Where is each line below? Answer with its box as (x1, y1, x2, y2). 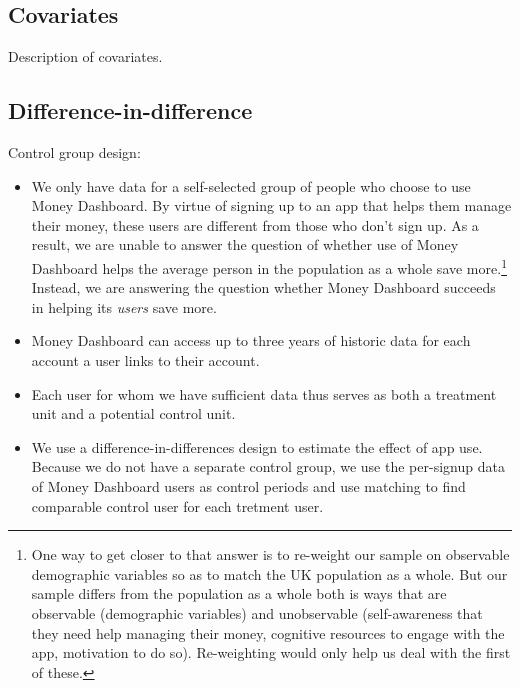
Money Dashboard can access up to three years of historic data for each (31, 330, 471, 351)
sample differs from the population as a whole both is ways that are (31, 583, 447, 604)
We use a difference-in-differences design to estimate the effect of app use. (31, 436, 483, 457)
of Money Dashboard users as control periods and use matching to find (31, 475, 466, 496)
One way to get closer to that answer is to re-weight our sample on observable (31, 544, 510, 565)
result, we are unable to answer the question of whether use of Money (31, 234, 459, 255)
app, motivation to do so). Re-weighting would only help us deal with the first (31, 642, 511, 663)
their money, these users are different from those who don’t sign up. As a (31, 214, 479, 235)
